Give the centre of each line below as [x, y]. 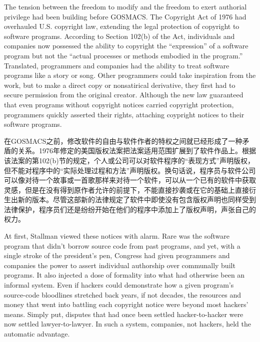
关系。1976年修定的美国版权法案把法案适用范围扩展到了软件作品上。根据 [137, 151]
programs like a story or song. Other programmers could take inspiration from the [130, 75]
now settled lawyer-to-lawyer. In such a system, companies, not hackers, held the [128, 324]
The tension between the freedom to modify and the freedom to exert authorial [125, 6]
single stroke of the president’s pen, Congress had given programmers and [117, 255]
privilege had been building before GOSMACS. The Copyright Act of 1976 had [125, 16]
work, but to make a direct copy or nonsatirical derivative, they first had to [120, 85]
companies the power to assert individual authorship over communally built [120, 265]
